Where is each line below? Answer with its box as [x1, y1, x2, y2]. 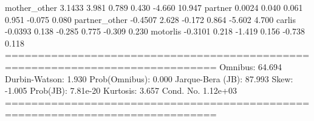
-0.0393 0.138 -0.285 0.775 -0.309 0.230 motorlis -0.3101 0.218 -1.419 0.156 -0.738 [5, 25, 305, 38]
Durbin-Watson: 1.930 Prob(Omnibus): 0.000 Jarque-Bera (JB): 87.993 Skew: [5, 72, 293, 85]
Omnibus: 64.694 [219, 60, 282, 73]
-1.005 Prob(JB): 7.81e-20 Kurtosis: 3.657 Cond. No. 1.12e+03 [5, 84, 237, 97]
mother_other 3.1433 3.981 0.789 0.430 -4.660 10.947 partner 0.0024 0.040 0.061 [5, 1, 303, 13]
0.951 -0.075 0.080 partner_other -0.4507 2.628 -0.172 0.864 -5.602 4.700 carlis [5, 13, 296, 25]
